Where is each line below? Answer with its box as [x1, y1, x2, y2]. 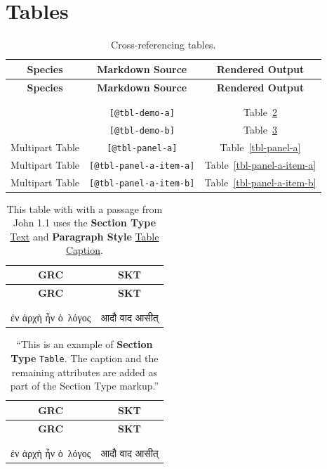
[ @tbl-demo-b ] [109, 125, 175, 136]
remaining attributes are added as [11, 364, 157, 379]
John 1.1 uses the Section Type [13, 215, 156, 230]
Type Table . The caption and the [11, 350, 159, 365]
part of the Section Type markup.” [10, 378, 159, 393]
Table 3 [243, 122, 277, 136]
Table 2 [243, 104, 277, 119]
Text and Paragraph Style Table [10, 229, 159, 243]
